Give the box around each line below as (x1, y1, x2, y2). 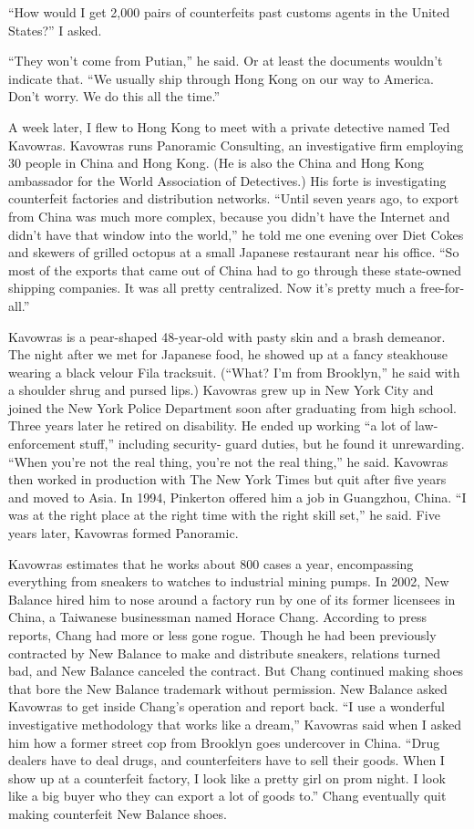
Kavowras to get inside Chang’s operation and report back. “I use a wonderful (8, 697, 445, 716)
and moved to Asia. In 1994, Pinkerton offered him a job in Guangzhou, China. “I (8, 487, 467, 506)
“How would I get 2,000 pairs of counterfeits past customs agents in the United (8, 3, 450, 21)
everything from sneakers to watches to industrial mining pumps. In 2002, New (8, 572, 449, 591)
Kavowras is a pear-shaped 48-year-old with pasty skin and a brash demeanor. (8, 326, 446, 346)
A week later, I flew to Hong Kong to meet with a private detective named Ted (8, 117, 450, 136)
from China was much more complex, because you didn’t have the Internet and (8, 206, 450, 225)
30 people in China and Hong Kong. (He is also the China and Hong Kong (8, 153, 424, 172)
